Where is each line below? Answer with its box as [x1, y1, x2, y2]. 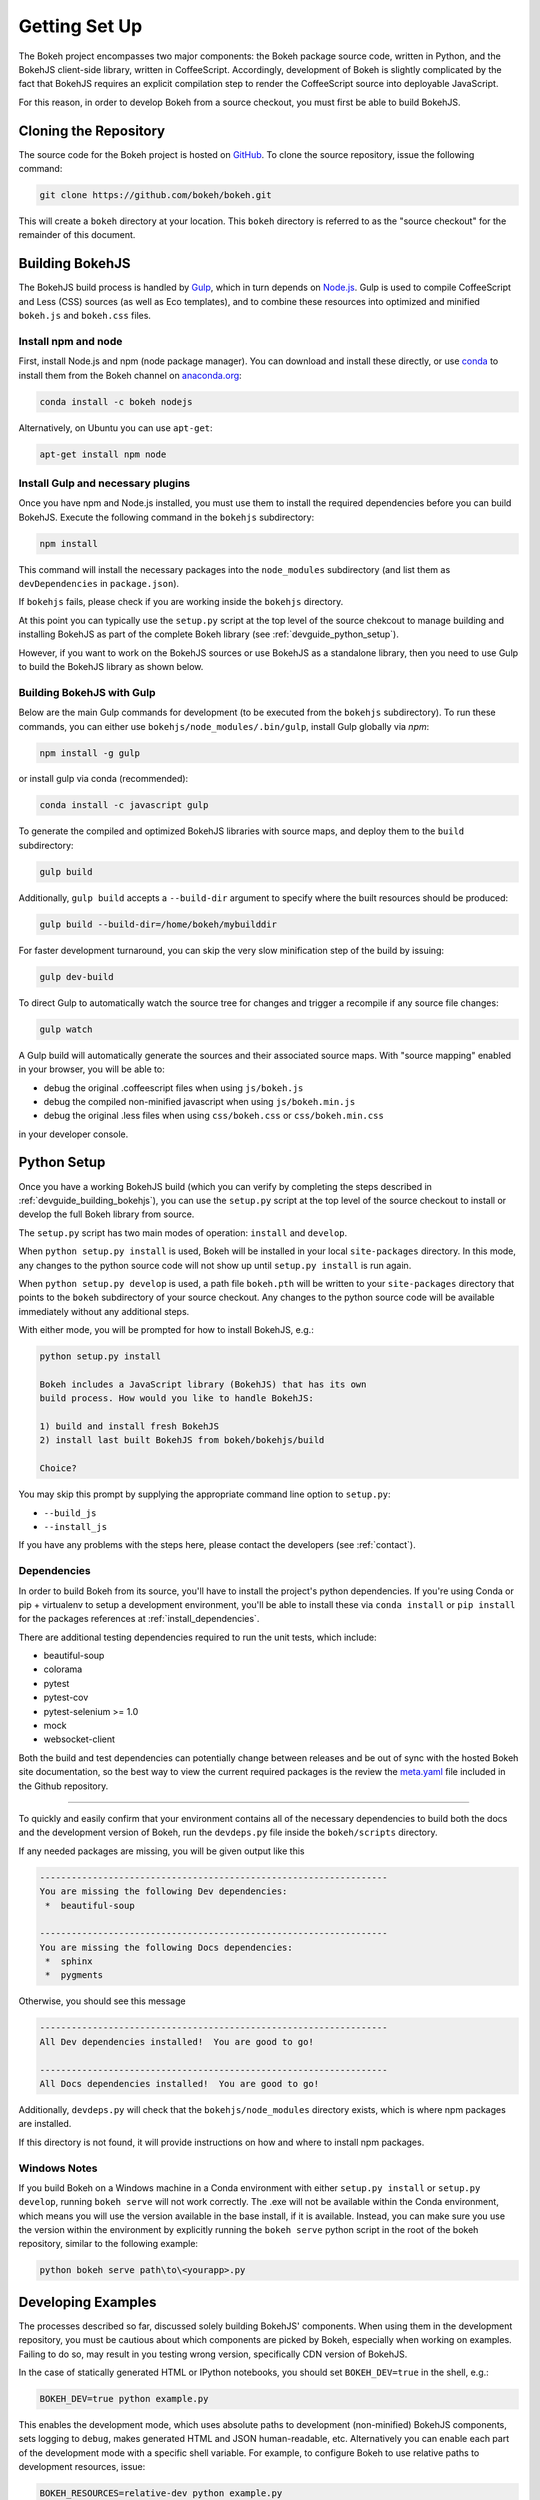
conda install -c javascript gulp [39, 800, 209, 811]
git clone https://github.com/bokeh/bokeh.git [39, 190, 272, 200]
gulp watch [39, 1023, 93, 1035]
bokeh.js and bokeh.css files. [18, 310, 152, 322]
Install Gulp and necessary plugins [18, 476, 191, 490]
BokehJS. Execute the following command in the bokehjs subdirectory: [18, 511, 315, 523]
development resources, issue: [18, 2461, 146, 2473]
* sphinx [45, 1956, 93, 1967]
